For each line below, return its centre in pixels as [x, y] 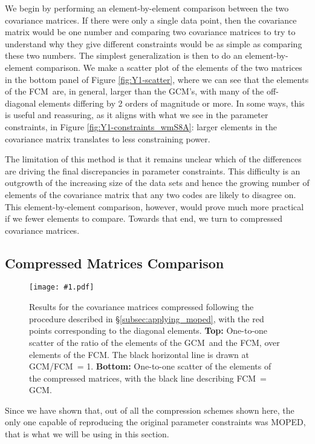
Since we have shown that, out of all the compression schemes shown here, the [150, 410]
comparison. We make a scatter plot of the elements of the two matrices [169, 67]
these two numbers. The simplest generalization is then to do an [124, 55]
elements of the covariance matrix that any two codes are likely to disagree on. [151, 194]
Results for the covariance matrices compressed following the [141, 307]
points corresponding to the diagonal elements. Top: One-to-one [148, 330]
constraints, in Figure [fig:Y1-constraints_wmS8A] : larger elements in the [141, 126]
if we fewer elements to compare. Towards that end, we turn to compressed [144, 218]
